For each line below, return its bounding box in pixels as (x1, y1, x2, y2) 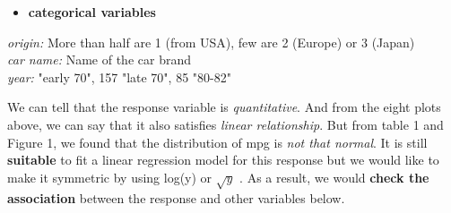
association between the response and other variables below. (7, 188, 345, 207)
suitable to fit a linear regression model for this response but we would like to (7, 150, 439, 169)
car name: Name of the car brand (7, 50, 191, 69)
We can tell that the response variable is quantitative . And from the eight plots (7, 98, 441, 116)
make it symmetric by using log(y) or (7, 167, 212, 186)
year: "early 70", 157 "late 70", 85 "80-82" (7, 67, 231, 86)
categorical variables (28, 3, 156, 21)
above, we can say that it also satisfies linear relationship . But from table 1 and (7, 115, 444, 133)
